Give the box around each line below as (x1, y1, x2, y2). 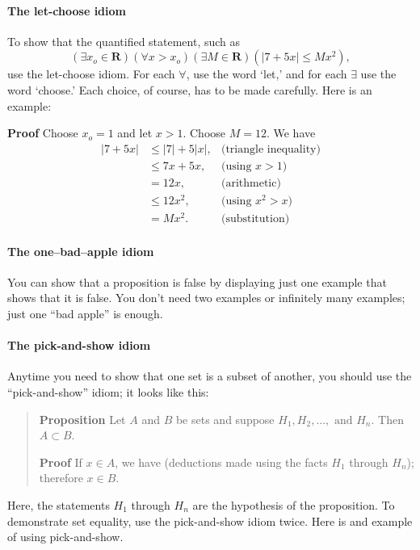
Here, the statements (7, 497, 110, 514)
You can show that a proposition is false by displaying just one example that (7, 273, 387, 290)
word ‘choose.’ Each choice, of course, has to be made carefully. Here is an (7, 81, 372, 98)
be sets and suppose (175, 410, 275, 427)
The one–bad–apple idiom (7, 242, 154, 259)
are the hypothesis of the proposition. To (192, 497, 395, 514)
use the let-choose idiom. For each (7, 65, 175, 82)
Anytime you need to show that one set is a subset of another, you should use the (7, 367, 412, 384)
